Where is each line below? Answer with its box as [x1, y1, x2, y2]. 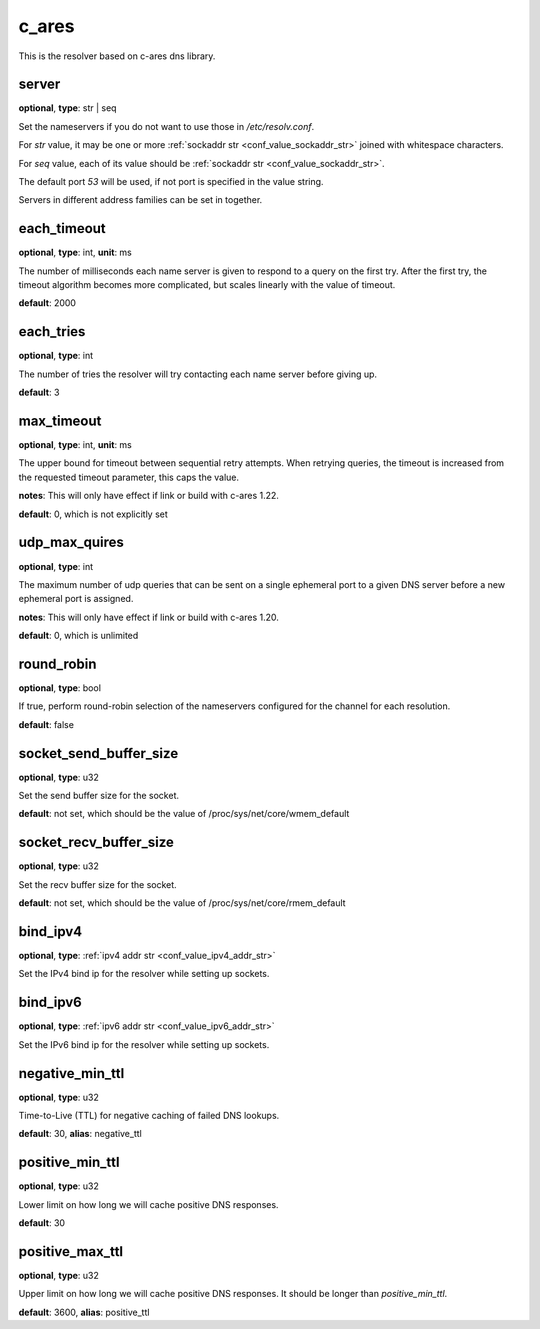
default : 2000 [18, 297, 77, 309]
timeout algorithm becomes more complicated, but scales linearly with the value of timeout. [18, 279, 396, 291]
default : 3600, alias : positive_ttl [18, 1306, 150, 1318]
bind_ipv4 [18, 923, 83, 940]
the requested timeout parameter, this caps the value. [18, 471, 240, 483]
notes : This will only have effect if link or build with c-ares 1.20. [18, 611, 280, 623]
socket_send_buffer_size [18, 745, 179, 762]
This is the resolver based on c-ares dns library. [18, 50, 216, 62]
